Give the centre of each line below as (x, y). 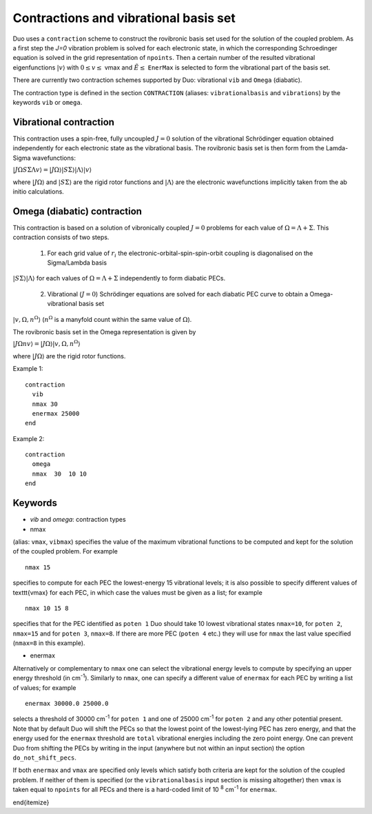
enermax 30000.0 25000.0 (67, 704)
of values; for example (44, 688)
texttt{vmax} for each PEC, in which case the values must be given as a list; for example (138, 592)
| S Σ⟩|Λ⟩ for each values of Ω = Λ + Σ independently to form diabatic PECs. (119, 278)
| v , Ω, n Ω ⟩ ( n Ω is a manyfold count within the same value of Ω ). (102, 319)
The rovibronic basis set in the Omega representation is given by (104, 332)
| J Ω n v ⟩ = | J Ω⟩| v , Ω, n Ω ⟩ (46, 343)
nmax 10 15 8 (47, 608)
